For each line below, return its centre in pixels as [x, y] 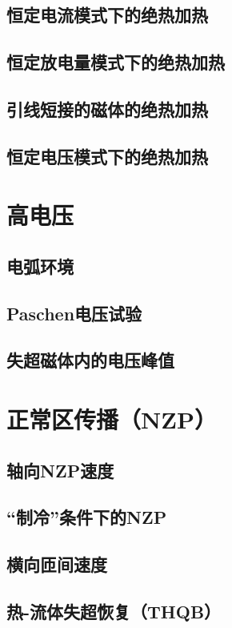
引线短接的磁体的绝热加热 [107, 109]
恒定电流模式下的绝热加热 [107, 15]
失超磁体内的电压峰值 [90, 360]
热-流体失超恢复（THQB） [114, 611]
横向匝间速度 [57, 564]
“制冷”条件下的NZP [87, 517]
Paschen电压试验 [74, 313]
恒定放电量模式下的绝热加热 [116, 62]
